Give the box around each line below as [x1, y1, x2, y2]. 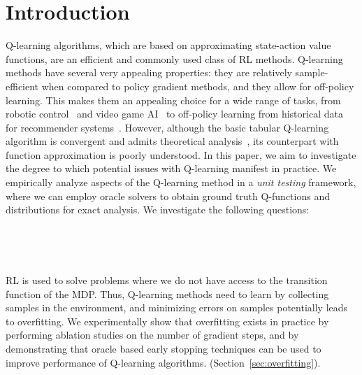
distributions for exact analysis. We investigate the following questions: [6, 202, 310, 217]
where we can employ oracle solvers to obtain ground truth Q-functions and [6, 188, 330, 203]
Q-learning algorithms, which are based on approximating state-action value [6, 38, 331, 52]
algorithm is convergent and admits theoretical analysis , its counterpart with [6, 134, 339, 148]
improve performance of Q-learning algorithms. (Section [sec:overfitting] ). [6, 355, 321, 369]
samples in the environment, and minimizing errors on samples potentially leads [6, 300, 348, 315]
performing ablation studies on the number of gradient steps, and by [6, 327, 299, 342]
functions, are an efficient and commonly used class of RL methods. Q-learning [6, 51, 343, 66]
